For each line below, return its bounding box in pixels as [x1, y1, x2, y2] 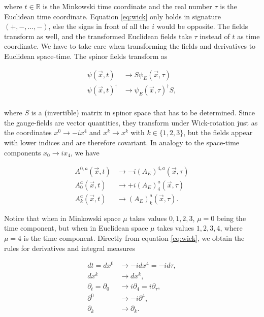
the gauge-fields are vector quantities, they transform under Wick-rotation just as [4, 117, 258, 128]
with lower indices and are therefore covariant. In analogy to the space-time [4, 137, 240, 147]
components [4, 147, 41, 157]
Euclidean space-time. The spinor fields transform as [4, 50, 168, 61]
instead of [200, 30, 230, 41]
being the [216, 212, 246, 223]
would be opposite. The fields [156, 21, 248, 31]
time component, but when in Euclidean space [4, 223, 148, 233]
